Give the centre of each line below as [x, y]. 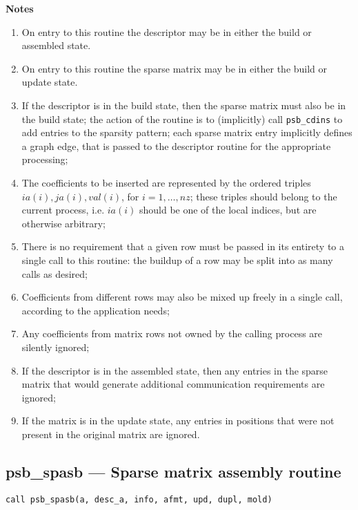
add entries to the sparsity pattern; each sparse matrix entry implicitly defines [187, 132]
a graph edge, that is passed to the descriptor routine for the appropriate [176, 145]
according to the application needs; [96, 310]
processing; [45, 159]
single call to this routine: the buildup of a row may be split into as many [177, 259]
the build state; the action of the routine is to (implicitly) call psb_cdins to [182, 119]
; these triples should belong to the [263, 196]
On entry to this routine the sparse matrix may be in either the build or [175, 68]
